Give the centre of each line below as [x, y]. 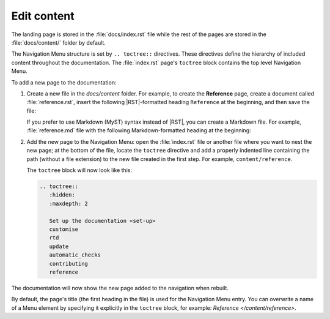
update [59, 246]
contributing [69, 264]
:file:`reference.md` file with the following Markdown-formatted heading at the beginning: [139, 130]
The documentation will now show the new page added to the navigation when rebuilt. [120, 288]
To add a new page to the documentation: [64, 82]
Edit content [43, 16]
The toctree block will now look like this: [79, 170]
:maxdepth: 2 [69, 203]
